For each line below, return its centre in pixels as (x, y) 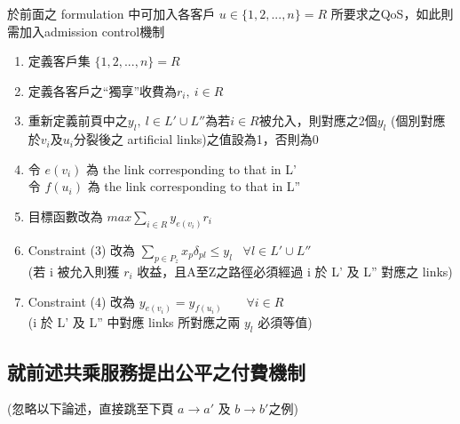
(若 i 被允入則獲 (74, 272)
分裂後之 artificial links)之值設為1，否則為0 (196, 139)
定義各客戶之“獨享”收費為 (103, 90)
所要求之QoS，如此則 (392, 13)
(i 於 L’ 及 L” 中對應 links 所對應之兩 (134, 322)
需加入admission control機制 (86, 31)
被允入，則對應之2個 (318, 120)
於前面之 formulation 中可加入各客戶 (111, 13)
